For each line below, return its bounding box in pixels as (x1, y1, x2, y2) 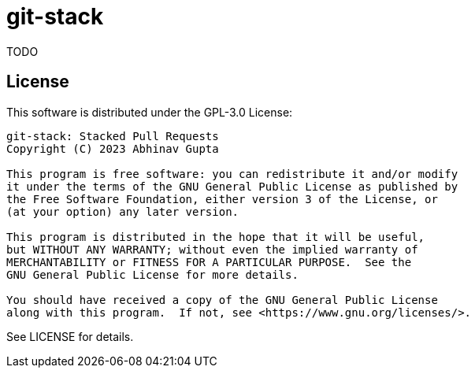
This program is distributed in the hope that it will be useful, (6, 230, 425, 243)
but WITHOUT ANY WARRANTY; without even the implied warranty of (6, 243, 418, 256)
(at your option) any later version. (6, 205, 239, 218)
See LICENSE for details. (6, 329, 134, 343)
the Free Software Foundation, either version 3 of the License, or (6, 192, 438, 206)
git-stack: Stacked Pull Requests (6, 129, 219, 143)
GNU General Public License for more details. (6, 268, 299, 281)
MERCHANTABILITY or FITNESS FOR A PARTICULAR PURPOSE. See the (6, 255, 412, 268)
